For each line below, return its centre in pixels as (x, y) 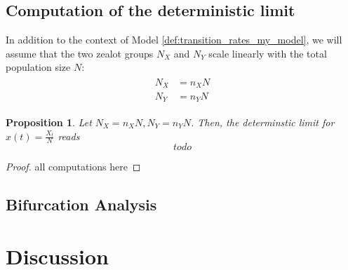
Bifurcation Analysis (81, 204)
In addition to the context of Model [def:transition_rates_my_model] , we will (174, 40)
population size (38, 67)
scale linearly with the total (268, 53)
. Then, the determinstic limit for (262, 122)
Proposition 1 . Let (49, 122)
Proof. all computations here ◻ (73, 167)
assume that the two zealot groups (80, 53)
